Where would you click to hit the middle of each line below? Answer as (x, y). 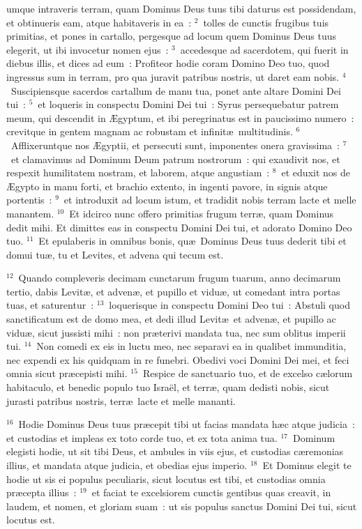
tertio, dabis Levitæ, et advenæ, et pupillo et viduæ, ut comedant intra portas (173, 291)
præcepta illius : (42, 492)
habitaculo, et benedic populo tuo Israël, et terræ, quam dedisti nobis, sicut (168, 387)
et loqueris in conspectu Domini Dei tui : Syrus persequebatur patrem (188, 104)
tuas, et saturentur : (50, 305)
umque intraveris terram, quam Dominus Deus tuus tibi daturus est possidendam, (181, 8)
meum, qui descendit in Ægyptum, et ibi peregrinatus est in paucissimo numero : (180, 117)
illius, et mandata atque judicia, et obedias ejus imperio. (127, 465)
